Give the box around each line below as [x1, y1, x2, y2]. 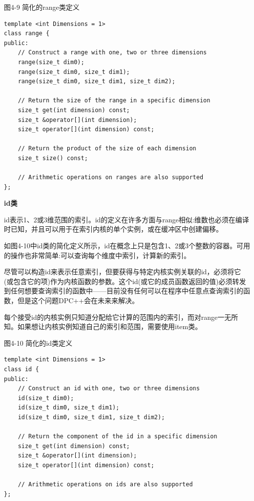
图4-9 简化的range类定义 [4, 2, 80, 12]
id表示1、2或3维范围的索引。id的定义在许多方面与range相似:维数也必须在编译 [4, 214, 249, 224]
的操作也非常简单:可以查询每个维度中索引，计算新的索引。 [4, 250, 190, 260]
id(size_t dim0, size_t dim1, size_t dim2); [18, 413, 165, 421]
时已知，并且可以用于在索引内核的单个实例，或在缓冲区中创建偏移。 [4, 224, 223, 234]
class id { [4, 366, 39, 373]
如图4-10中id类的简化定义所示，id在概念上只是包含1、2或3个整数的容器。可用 [4, 240, 251, 251]
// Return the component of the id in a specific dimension [18, 433, 217, 440]
